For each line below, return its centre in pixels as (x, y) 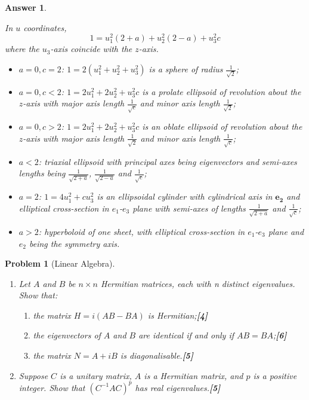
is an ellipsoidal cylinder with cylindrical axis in (185, 196)
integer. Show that (52, 387)
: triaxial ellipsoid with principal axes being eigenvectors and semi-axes (168, 161)
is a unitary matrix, (96, 375)
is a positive (275, 375)
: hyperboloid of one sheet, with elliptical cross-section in (142, 231)
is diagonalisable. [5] (157, 355)
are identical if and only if (186, 335)
